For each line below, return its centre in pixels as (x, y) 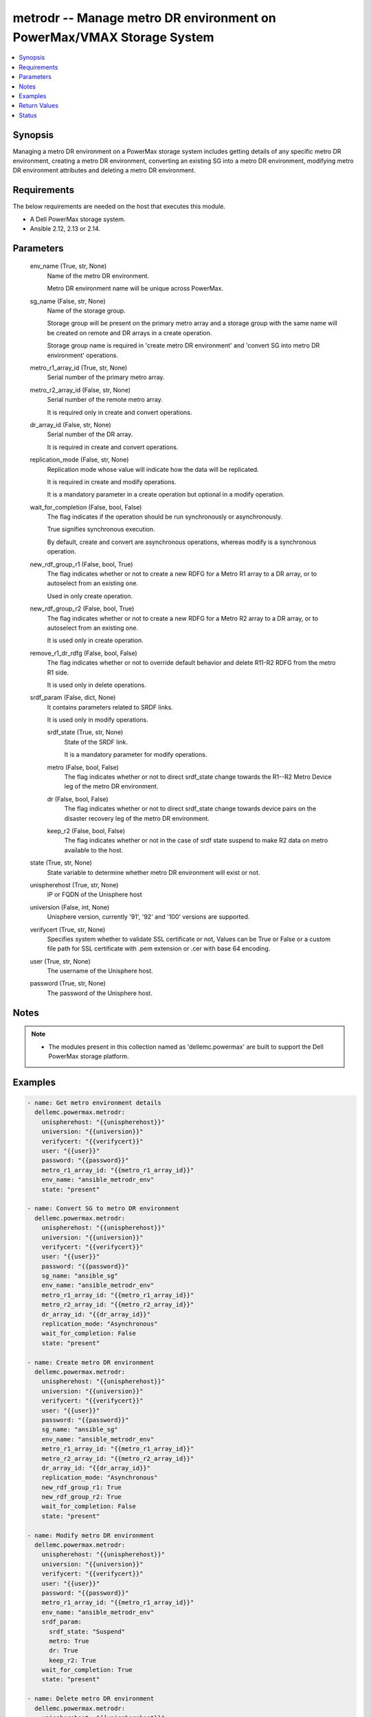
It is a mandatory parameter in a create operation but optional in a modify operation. (166, 494)
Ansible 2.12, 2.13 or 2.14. (65, 229)
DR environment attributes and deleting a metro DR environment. (104, 170)
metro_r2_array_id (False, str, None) (80, 390)
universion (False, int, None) (70, 907)
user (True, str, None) (60, 961)
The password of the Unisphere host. (100, 993)
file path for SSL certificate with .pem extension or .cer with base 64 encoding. (159, 948)
